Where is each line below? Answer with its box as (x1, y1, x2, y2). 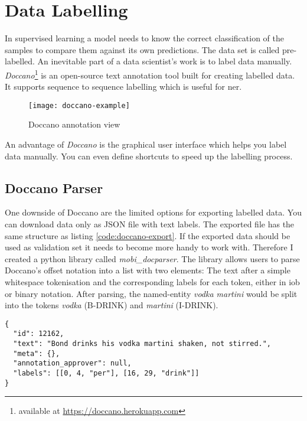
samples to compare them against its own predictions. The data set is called (5, 43, 280, 56)
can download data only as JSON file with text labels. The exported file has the (5, 217, 295, 230)
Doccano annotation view (28, 118, 120, 130)
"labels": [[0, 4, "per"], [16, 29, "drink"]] (13, 369, 200, 378)
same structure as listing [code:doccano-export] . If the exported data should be (5, 229, 290, 241)
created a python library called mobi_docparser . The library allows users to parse (5, 252, 300, 265)
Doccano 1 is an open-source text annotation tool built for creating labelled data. (5, 67, 295, 81)
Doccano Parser (5, 178, 103, 197)
